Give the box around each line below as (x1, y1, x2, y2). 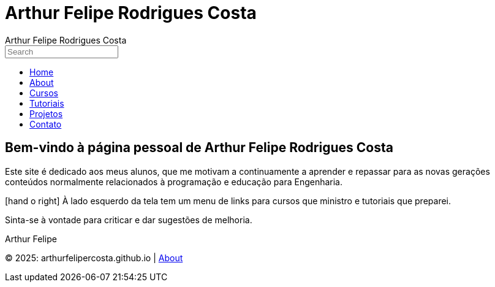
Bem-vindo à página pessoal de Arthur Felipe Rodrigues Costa (5, 140, 393, 156)
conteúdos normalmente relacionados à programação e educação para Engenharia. (5, 176, 343, 187)
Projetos (29, 108, 63, 119)
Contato (29, 118, 62, 129)
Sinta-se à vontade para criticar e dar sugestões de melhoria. (5, 214, 252, 225)
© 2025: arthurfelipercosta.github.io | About (5, 252, 183, 263)
